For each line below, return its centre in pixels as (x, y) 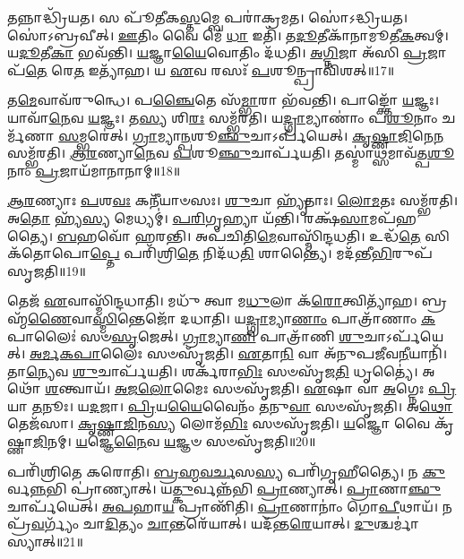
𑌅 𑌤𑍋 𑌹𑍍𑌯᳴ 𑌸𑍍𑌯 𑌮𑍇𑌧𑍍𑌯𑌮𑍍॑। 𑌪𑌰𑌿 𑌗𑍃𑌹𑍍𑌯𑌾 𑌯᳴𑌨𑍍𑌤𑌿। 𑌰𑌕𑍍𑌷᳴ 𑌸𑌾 (189, 217)
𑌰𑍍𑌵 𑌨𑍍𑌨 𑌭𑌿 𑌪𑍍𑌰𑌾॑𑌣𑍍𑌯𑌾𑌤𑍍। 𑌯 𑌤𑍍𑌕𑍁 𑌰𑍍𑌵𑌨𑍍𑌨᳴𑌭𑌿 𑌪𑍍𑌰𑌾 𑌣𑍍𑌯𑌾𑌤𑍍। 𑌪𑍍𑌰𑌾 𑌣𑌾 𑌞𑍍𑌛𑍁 (224, 489)
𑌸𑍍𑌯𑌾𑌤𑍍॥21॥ (45, 542)
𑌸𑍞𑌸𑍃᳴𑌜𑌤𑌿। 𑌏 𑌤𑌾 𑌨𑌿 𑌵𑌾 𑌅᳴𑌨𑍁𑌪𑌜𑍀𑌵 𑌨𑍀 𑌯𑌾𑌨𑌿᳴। (296, 353)
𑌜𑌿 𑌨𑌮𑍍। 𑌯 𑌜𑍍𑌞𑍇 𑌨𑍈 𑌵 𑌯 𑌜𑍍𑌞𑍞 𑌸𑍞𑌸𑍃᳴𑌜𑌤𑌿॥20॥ (174, 441)
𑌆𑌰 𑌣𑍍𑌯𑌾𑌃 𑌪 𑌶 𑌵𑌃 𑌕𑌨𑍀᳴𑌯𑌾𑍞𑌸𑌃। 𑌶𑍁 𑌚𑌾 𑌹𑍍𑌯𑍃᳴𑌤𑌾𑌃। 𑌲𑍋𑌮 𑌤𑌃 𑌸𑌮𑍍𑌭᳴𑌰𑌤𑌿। (233, 200)
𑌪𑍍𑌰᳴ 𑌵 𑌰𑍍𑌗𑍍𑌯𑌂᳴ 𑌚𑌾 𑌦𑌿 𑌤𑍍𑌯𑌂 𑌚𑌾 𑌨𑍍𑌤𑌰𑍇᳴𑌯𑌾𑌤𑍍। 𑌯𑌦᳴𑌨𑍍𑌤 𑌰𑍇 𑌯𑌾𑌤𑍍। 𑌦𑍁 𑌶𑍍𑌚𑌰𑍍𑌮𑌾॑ (213, 524)
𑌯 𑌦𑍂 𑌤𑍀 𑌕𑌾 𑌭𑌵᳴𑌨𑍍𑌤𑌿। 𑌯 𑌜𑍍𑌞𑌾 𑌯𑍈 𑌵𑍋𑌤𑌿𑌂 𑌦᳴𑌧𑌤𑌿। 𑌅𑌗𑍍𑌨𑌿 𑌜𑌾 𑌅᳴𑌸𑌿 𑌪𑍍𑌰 (217, 52)
